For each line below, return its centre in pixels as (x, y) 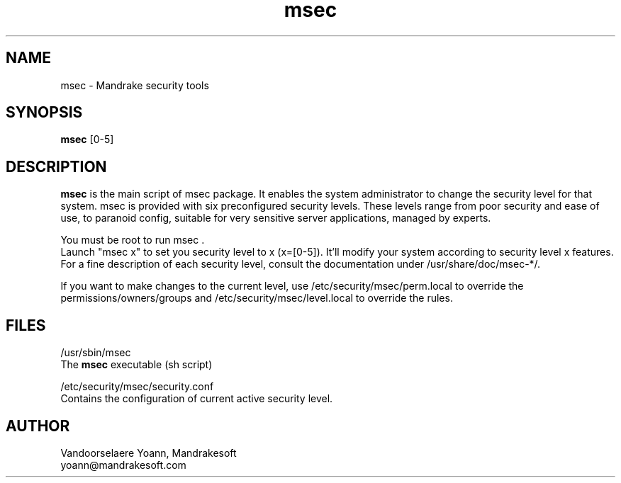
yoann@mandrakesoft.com (123, 465)
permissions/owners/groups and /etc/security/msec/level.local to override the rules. (257, 298)
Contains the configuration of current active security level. (197, 399)
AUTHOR (38, 426)
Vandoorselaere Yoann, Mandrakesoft (149, 453)
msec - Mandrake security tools (135, 85)
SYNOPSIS (44, 113)
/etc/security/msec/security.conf (137, 387)
